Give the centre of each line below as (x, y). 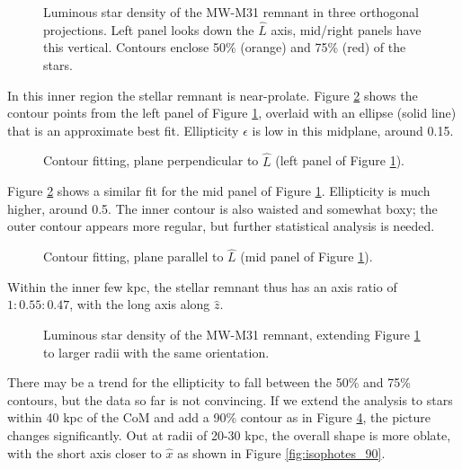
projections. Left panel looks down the (149, 29)
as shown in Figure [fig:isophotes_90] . (281, 452)
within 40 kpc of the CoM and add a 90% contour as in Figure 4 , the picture (219, 417)
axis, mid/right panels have (346, 29)
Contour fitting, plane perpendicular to (151, 160)
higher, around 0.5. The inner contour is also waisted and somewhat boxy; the (222, 208)
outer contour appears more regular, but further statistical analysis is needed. (221, 226)
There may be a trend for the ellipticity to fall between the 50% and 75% (209, 382)
